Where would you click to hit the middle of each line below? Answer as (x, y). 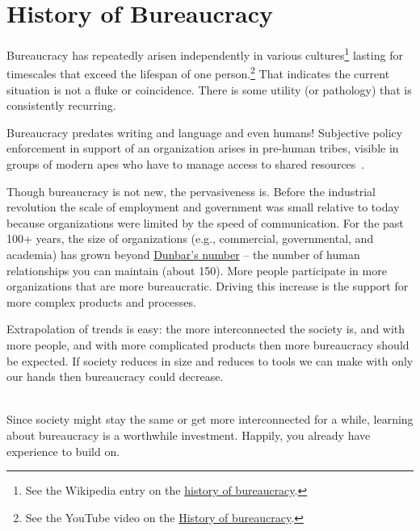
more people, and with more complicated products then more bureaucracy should (208, 344)
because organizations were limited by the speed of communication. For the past (205, 222)
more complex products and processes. (101, 301)
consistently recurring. (61, 105)
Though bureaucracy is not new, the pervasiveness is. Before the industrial (191, 191)
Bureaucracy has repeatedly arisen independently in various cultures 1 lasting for (205, 54)
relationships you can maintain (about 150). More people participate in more (197, 270)
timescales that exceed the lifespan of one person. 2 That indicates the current (198, 73)
